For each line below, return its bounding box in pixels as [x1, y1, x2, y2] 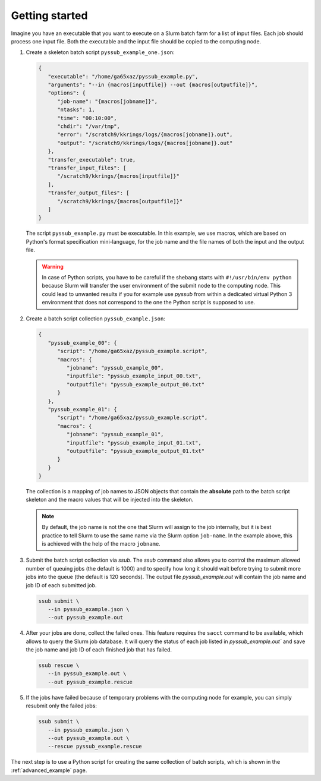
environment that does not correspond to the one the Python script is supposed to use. [42, 299, 256, 306]
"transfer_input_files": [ [48, 165, 127, 171]
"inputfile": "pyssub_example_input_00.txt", [66, 373, 202, 380]
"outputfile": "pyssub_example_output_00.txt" [66, 381, 205, 388]
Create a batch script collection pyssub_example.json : [26, 315, 166, 322]
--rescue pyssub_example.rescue [48, 743, 142, 750]
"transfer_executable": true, [48, 156, 136, 163]
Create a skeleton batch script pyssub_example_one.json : [26, 49, 175, 56]
